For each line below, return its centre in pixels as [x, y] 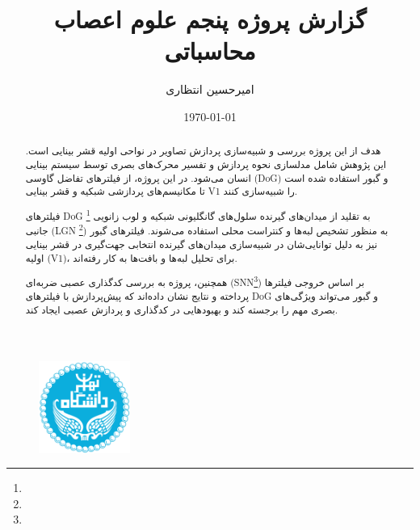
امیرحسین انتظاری [210, 89]
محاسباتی [210, 50]
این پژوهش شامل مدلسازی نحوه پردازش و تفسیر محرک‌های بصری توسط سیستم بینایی [206, 164]
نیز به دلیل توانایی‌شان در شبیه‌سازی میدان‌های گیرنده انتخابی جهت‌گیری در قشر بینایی [201, 244]
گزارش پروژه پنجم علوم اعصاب [210, 19]
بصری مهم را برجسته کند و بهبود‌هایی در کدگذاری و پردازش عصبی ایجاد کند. [182, 309]
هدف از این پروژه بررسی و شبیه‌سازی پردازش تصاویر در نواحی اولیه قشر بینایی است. [203, 151]
